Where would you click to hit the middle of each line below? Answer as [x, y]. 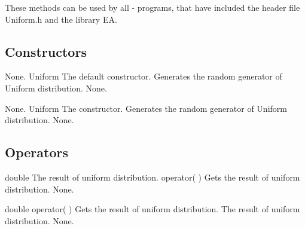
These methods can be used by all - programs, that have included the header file [152, 7]
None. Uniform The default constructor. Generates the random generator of [144, 76]
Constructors [46, 51]
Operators [36, 152]
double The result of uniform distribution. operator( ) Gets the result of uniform [152, 177]
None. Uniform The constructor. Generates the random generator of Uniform [146, 108]
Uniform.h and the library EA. [61, 19]
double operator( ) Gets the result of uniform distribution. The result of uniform [152, 209]
